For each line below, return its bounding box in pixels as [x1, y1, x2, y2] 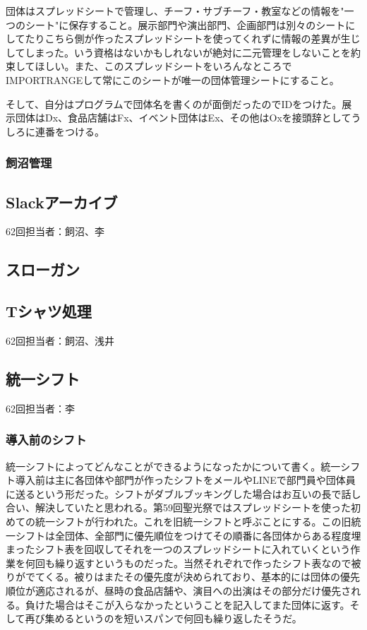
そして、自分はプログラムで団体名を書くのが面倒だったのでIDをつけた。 [6, 96, 342, 111]
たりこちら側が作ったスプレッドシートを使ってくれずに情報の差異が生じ [25, 31, 361, 46]
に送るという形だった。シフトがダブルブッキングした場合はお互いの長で [6, 486, 342, 501]
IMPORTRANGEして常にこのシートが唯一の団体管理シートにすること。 [6, 72, 339, 87]
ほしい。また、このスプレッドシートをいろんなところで [35, 59, 292, 73]
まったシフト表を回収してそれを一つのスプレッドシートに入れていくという [6, 542, 351, 557]
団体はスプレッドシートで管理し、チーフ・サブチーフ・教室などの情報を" [6, 4, 344, 18]
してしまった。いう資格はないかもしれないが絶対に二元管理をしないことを [6, 44, 351, 59]
